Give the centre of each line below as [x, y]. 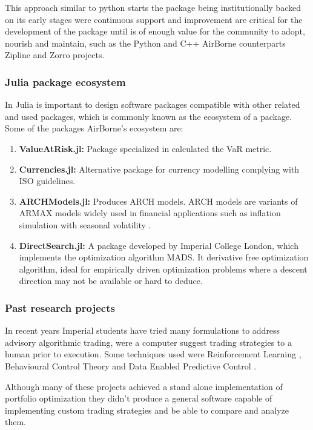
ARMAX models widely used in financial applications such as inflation [150, 213]
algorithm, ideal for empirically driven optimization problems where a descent [163, 269]
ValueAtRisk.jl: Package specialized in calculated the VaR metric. [145, 148]
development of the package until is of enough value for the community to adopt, [155, 31]
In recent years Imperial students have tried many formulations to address [143, 330]
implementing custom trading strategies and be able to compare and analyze [147, 410]
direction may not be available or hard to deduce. [111, 281]
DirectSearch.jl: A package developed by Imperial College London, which [159, 245]
